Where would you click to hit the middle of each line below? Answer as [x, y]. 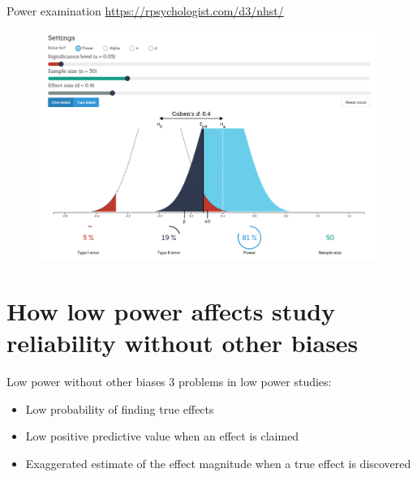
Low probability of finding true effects [120, 408]
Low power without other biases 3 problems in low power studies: [169, 382]
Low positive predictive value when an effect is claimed [162, 436]
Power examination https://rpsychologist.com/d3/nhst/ [145, 11]
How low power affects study [171, 311]
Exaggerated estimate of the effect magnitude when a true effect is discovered [218, 464]
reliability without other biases [183, 343]
